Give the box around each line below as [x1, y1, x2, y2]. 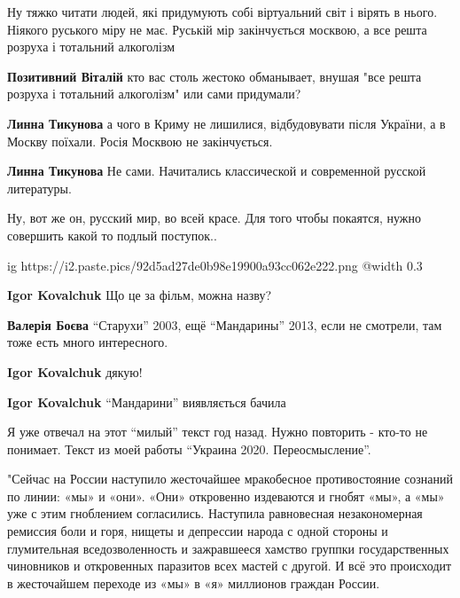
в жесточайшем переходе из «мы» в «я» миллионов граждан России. [7, 573, 380, 592]
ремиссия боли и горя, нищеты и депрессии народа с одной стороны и [7, 522, 388, 540]
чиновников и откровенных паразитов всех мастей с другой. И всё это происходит [7, 556, 452, 575]
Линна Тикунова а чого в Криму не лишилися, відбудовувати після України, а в [7, 114, 446, 132]
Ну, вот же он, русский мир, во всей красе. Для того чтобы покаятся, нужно [7, 209, 421, 227]
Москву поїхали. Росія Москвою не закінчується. [7, 131, 273, 150]
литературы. [7, 178, 72, 197]
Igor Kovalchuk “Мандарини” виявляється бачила [7, 392, 286, 411]
